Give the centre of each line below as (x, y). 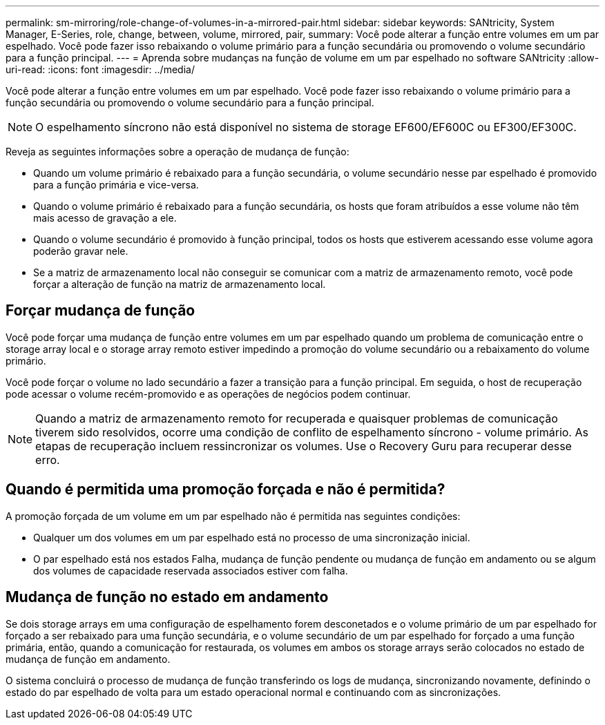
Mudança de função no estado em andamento (167, 597)
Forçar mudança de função (100, 311)
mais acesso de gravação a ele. (105, 218)
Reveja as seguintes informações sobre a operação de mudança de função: (177, 152)
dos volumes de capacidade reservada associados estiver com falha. (191, 570)
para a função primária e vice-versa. (116, 185)
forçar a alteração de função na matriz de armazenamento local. (180, 284)
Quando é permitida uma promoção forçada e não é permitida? (225, 490)
